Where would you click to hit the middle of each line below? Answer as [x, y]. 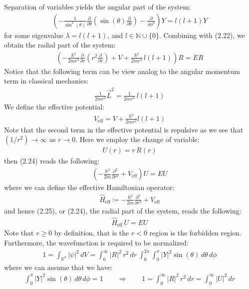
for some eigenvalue [34, 35]
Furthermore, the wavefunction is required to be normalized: [96, 242]
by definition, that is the [92, 233]
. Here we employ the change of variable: [137, 139]
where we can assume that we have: [58, 267]
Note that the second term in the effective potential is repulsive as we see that [124, 129]
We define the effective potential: [54, 106]
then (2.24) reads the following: [52, 161]
